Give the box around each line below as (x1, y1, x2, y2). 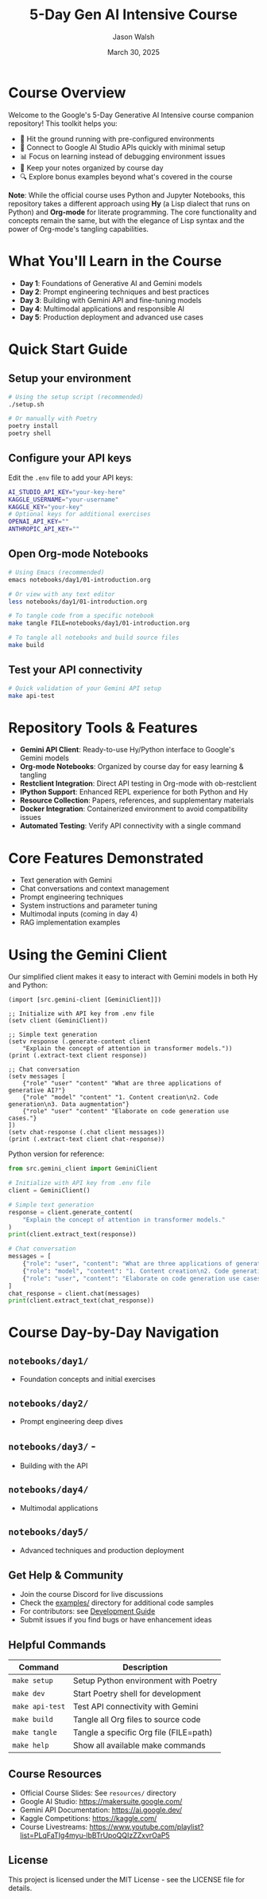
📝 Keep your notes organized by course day (19, 163, 164, 172)
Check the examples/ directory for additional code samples (19, 1598, 215, 1607)
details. (8, 1883, 33, 1893)
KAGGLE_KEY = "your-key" (8, 503, 83, 511)
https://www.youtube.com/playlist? (89, 1822, 204, 1831)
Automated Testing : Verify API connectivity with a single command (19, 821, 242, 830)
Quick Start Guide (8, 340, 129, 358)
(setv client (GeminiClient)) (8, 1017, 109, 1025)
